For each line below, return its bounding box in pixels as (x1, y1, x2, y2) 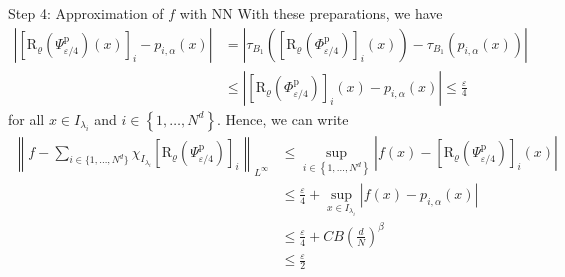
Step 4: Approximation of (8, 3, 164, 23)
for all (8, 108, 45, 129)
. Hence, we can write (217, 108, 349, 129)
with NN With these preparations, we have (179, 3, 443, 23)
